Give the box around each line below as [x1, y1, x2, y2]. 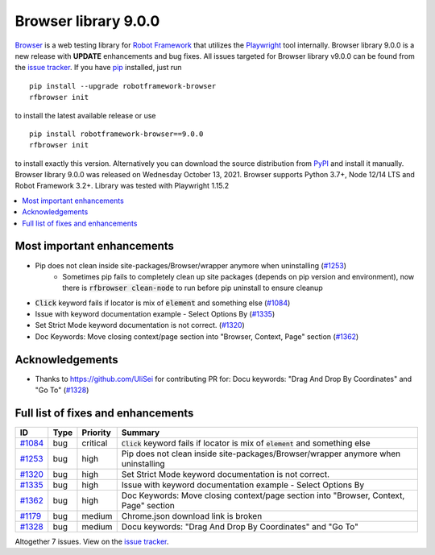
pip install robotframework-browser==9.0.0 [29, 129, 204, 139]
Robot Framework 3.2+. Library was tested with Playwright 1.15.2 [14, 181, 230, 191]
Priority [81, 427, 112, 438]
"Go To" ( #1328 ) [35, 385, 89, 395]
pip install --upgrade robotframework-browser [29, 81, 217, 90]
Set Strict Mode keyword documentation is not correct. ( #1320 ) [35, 321, 245, 330]
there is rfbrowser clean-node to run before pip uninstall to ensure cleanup [62, 283, 323, 293]
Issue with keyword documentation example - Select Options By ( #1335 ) [35, 309, 275, 319]
